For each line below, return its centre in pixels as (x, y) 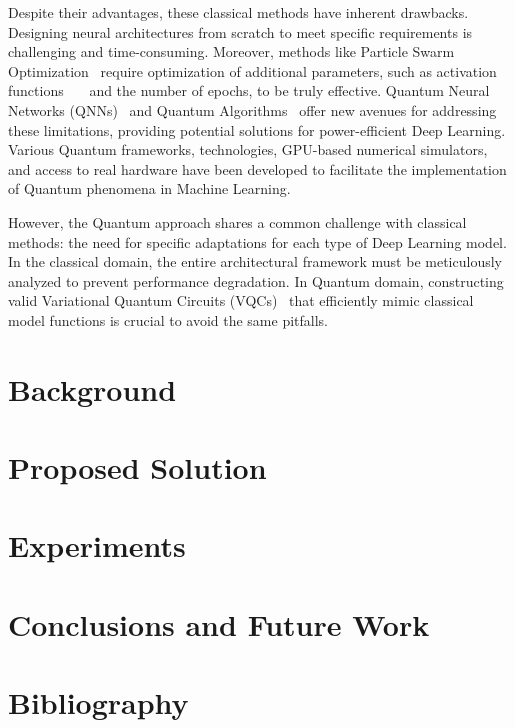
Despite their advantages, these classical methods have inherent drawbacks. (238, 12)
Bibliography (98, 702)
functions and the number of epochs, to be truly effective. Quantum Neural (249, 90)
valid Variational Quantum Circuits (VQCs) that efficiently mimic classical (241, 300)
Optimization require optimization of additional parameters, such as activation (252, 70)
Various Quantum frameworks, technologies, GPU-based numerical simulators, (248, 149)
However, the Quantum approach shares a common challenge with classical (237, 221)
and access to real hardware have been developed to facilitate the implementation (257, 168)
